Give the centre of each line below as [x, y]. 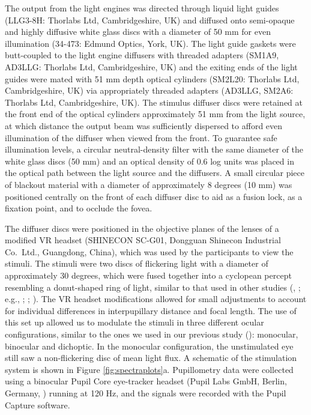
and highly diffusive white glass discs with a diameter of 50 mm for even [138, 32]
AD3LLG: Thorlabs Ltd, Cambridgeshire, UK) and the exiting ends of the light [151, 66]
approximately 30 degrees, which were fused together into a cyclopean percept [148, 275]
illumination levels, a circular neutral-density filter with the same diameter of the [154, 149]
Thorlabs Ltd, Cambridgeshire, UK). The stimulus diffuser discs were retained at [154, 102]
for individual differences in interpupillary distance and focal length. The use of [151, 310]
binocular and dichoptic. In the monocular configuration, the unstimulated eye [149, 346]
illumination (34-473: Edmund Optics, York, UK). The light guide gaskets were [150, 43]
